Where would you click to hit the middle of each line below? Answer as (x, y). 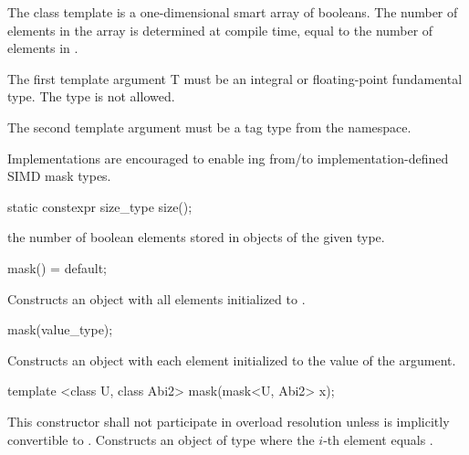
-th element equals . (378, 439)
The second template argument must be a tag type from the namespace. (209, 127)
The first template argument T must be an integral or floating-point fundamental (235, 78)
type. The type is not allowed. (91, 96)
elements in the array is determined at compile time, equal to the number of (220, 30)
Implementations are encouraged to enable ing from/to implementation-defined (228, 158)
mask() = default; (57, 267)
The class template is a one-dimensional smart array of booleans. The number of (233, 12)
